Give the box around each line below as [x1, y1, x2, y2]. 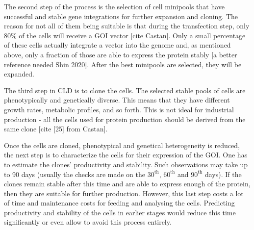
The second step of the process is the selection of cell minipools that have [4, 1, 225, 11]
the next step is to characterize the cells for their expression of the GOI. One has [4, 150, 248, 160]
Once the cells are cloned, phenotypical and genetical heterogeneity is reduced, [4, 140, 240, 150]
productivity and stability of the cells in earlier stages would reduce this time [4, 207, 236, 217]
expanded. [4, 69, 34, 79]
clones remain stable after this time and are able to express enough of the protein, [4, 179, 251, 189]
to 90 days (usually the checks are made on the [4, 169, 146, 179]
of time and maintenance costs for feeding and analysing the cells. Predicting [4, 198, 235, 208]
